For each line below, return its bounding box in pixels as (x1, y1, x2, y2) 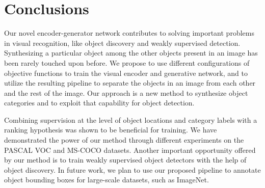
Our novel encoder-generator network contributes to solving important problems (4, 28, 254, 38)
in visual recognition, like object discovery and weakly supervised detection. (4, 37, 241, 48)
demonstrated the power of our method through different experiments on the (4, 135, 244, 145)
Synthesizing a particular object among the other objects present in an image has (4, 47, 258, 58)
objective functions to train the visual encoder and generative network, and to (4, 67, 248, 78)
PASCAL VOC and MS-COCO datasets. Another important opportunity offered (4, 144, 256, 155)
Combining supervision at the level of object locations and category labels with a (4, 114, 257, 125)
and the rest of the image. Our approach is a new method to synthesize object (4, 87, 248, 98)
